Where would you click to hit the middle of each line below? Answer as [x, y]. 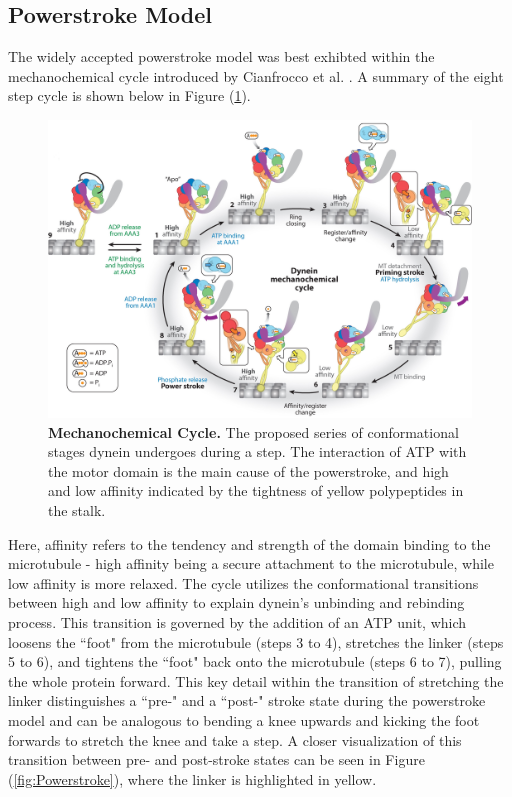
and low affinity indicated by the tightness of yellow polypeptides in [256, 490]
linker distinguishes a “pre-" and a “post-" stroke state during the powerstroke [247, 700]
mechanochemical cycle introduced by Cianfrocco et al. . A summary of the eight [256, 75]
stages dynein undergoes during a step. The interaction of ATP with [257, 451]
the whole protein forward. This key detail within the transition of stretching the [256, 680]
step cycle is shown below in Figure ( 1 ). [129, 95]
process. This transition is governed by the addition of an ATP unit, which [237, 622]
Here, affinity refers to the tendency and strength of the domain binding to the [249, 543]
